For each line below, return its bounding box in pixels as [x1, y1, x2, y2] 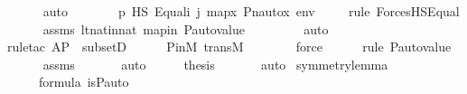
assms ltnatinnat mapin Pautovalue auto [42, 19, 329, 38]
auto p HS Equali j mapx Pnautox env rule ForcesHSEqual [42, 2, 460, 20]
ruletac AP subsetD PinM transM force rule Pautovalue [7, 37, 452, 56]
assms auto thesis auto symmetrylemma [42, 54, 388, 73]
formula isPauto [38, 72, 129, 91]
